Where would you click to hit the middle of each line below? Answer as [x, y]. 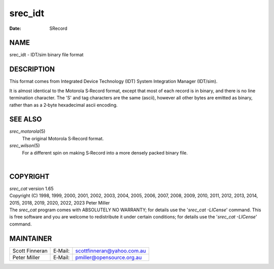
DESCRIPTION [32, 69]
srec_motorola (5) [27, 131]
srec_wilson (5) [25, 146]
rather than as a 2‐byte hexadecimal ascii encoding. [63, 105]
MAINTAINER [31, 238]
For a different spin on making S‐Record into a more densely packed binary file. [105, 152]
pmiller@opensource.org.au [109, 257]
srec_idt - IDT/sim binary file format [46, 55]
